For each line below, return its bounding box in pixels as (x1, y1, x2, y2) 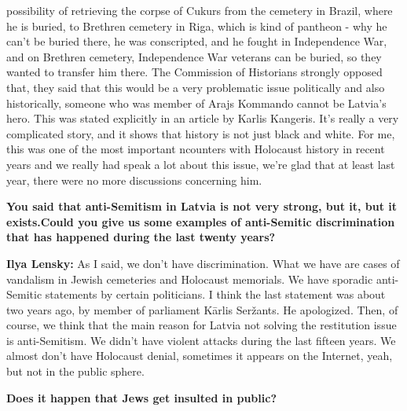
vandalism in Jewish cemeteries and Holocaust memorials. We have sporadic (6, 270, 373, 287)
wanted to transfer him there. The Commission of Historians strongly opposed (6, 64, 383, 80)
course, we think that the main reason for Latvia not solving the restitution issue (6, 317, 397, 333)
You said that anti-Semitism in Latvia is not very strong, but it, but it (6, 198, 398, 215)
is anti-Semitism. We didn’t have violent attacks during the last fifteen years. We (6, 332, 396, 348)
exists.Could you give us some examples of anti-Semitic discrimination (6, 213, 395, 229)
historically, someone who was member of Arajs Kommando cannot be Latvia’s (6, 94, 387, 111)
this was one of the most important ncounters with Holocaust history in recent (6, 141, 385, 157)
